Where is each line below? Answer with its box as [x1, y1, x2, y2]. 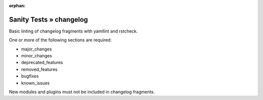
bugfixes [21, 73, 39, 79]
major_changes [21, 46, 52, 52]
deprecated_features [21, 60, 63, 66]
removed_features [21, 66, 58, 72]
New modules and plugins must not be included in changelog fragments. [9, 89, 155, 95]
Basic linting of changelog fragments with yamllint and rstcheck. [9, 28, 138, 34]
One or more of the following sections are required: [9, 37, 112, 43]
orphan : [9, 3, 26, 8]
